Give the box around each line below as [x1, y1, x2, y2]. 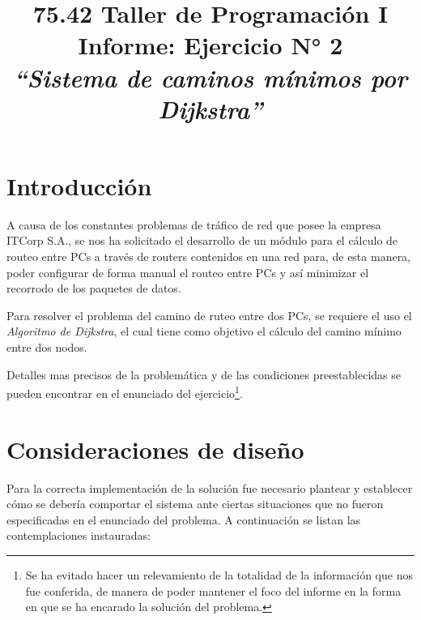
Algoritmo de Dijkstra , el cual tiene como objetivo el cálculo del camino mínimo [6, 323, 402, 340]
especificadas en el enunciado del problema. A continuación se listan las [6, 511, 361, 528]
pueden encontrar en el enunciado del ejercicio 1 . [6, 383, 243, 401]
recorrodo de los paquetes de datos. [6, 280, 181, 297]
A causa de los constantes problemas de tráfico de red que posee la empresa [6, 216, 381, 233]
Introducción [6, 169, 152, 202]
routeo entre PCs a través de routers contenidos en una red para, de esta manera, [6, 248, 411, 265]
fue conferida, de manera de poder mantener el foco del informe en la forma [25, 582, 402, 599]
